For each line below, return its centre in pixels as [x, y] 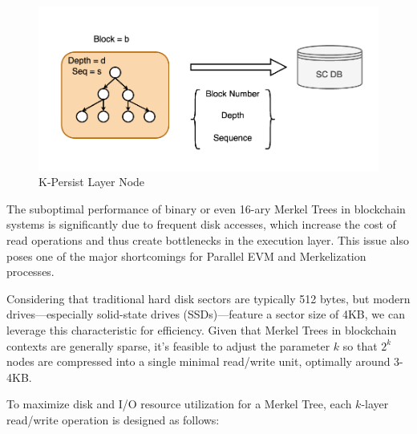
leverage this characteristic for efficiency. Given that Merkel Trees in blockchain [202, 329]
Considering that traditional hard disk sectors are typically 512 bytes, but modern [208, 298]
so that [360, 345]
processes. [30, 272]
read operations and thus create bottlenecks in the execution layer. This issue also [208, 240]
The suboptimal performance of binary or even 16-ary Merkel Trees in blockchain [206, 208]
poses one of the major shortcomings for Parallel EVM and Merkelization [186, 256]
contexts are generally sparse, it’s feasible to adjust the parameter [168, 345]
